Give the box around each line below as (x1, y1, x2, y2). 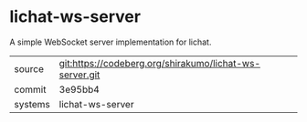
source (14, 62, 44, 75)
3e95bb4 (58, 83, 101, 96)
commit (14, 83, 47, 96)
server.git (58, 68, 101, 81)
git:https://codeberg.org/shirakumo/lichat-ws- (58, 56, 261, 69)
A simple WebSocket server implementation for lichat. (9, 36, 212, 47)
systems (14, 97, 50, 110)
